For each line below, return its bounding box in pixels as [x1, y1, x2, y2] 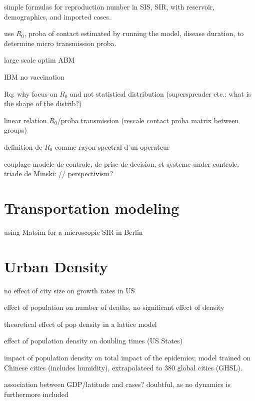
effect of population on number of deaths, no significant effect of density [4, 302, 224, 312]
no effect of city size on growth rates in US [4, 285, 135, 295]
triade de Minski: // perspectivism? [4, 168, 113, 179]
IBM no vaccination [4, 71, 64, 82]
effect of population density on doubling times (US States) [4, 335, 183, 346]
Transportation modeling [4, 197, 179, 218]
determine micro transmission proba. [4, 38, 116, 48]
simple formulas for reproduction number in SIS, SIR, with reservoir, [4, 2, 215, 12]
